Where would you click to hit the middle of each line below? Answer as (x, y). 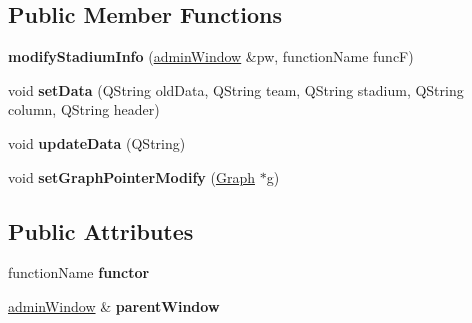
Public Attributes (101, 230)
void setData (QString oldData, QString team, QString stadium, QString (236, 89)
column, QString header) (84, 109)
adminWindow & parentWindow (114, 305)
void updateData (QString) (97, 142)
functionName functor (79, 272)
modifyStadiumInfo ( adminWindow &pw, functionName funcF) (211, 56)
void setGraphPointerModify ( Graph (131, 176)
